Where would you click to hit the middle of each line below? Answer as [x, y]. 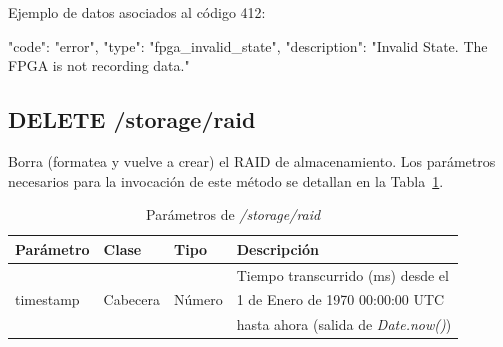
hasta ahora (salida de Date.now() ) [344, 324]
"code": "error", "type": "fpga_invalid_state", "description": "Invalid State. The [248, 45]
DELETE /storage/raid [132, 119]
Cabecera [131, 299]
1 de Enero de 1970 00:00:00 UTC [340, 299]
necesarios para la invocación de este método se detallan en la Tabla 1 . [226, 180]
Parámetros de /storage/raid [233, 214]
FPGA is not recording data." [99, 65]
